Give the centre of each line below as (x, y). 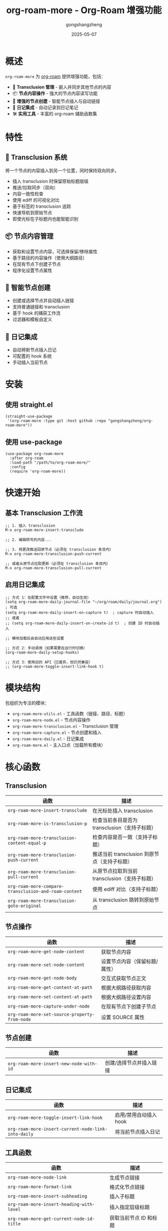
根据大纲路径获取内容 (126, 987)
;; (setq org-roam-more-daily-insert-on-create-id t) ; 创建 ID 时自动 (80, 623)
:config (18, 467)
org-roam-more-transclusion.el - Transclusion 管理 (65, 726)
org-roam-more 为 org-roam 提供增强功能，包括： (55, 76)
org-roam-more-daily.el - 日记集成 (48, 738)
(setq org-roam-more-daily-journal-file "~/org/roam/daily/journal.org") (84, 602)
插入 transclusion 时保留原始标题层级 (50, 181)
